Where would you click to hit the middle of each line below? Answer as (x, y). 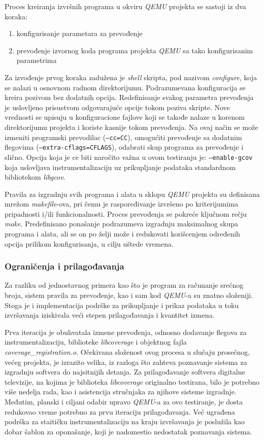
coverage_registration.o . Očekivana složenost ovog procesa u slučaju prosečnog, (127, 352)
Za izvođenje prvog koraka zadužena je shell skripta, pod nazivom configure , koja (131, 77)
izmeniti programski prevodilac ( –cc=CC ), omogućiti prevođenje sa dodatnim (123, 137)
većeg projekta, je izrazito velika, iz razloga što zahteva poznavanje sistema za (126, 362)
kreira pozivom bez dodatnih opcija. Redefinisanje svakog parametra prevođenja (129, 97)
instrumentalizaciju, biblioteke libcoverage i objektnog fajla (96, 342)
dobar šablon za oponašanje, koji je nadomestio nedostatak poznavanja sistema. (128, 431)
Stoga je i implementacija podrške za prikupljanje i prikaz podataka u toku (122, 305)
